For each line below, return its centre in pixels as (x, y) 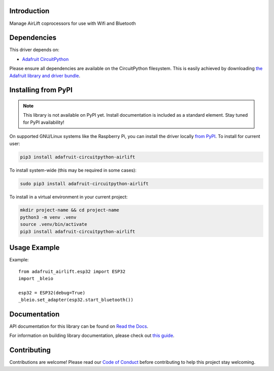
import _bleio (36, 278)
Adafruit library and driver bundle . (45, 76)
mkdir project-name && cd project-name (70, 210)
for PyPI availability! (44, 122)
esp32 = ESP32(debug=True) (52, 293)
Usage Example (35, 248)
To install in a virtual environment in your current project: (68, 197)
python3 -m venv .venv (48, 217)
